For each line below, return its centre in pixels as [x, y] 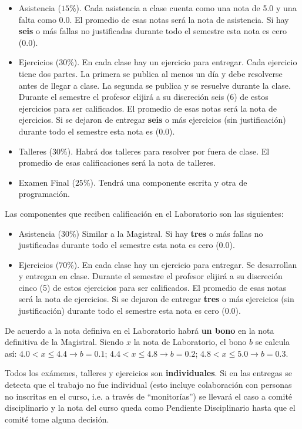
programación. [44, 194]
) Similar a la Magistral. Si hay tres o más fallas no [170, 233]
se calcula [273, 342]
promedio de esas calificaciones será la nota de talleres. [117, 162]
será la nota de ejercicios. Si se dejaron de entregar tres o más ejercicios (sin [156, 299]
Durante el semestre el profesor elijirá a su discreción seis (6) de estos [143, 97]
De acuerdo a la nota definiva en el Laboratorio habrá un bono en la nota [140, 330]
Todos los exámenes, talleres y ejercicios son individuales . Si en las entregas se [148, 373]
